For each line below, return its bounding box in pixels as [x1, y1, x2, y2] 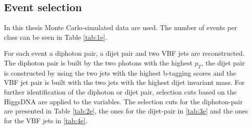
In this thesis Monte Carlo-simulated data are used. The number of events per [4, 22, 237, 32]
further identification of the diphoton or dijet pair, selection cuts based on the [4, 86, 237, 97]
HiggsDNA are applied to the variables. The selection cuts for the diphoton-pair [4, 96, 243, 106]
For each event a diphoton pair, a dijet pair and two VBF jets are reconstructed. [4, 48, 245, 58]
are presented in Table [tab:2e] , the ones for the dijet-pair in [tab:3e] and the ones [4, 106, 248, 116]
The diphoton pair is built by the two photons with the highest [4, 57, 193, 67]
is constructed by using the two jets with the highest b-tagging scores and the [4, 67, 236, 78]
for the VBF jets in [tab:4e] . [4, 115, 88, 125]
